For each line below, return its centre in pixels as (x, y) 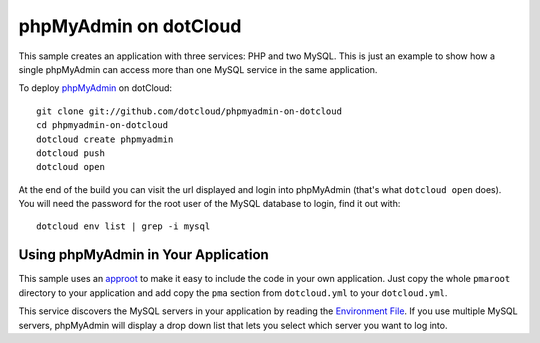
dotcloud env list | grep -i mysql (123, 226)
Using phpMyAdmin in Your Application (143, 255)
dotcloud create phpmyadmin (105, 139)
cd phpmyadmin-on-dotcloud (102, 125)
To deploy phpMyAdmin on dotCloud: (95, 88)
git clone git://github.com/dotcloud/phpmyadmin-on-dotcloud (189, 111)
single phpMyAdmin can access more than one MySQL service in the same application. (198, 69)
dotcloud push (70, 153)
